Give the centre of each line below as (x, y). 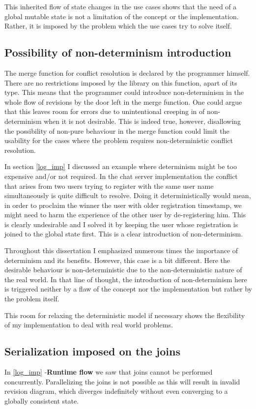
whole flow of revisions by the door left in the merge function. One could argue (123, 102)
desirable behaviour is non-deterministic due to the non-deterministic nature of (123, 270)
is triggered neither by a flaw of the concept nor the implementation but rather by (128, 289)
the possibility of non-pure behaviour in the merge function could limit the (117, 131)
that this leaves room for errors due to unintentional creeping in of (105, 111)
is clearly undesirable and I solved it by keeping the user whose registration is (121, 224)
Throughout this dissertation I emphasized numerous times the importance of (121, 250)
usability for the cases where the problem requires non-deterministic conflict (119, 140)
